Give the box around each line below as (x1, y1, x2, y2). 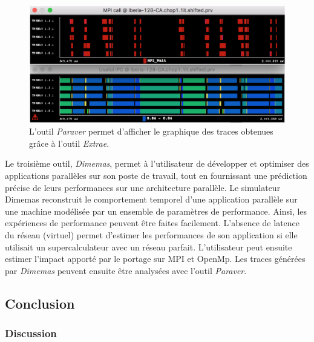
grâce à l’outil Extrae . (29, 136, 110, 149)
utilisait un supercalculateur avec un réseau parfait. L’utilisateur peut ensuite (5, 240, 292, 253)
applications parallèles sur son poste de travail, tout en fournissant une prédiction (5, 169, 307, 181)
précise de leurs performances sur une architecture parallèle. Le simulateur (5, 181, 281, 193)
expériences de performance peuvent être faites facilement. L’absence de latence (5, 216, 300, 229)
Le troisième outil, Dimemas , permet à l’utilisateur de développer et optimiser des (5, 157, 309, 170)
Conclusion (5, 293, 75, 312)
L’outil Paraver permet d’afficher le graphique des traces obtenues (29, 125, 273, 138)
